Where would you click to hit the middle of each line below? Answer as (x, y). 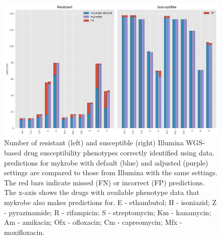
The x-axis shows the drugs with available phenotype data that (102, 192)
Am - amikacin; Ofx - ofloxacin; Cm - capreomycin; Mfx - (93, 222)
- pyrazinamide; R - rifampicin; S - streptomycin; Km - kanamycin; (108, 212)
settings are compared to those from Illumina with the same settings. (111, 172)
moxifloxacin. (24, 232)
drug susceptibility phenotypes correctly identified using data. (119, 153)
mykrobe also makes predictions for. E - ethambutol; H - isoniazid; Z (110, 202)
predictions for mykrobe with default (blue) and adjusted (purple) (106, 162)
